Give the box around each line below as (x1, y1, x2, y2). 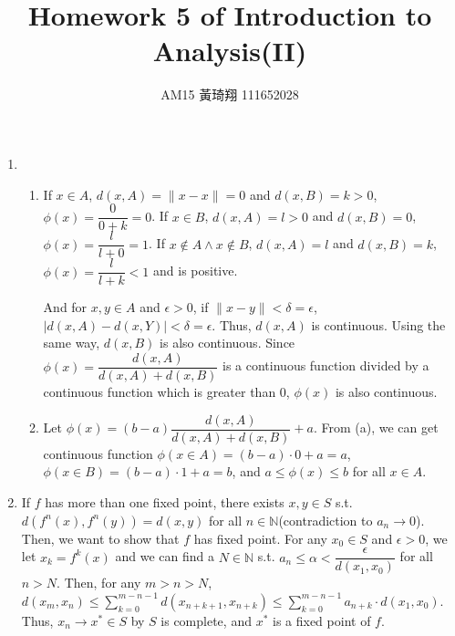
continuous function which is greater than (43, 382, 276, 401)
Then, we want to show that (21, 528, 180, 547)
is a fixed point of (272, 610, 371, 630)
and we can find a (115, 547, 214, 566)
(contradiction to (278, 510, 373, 529)
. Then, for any (57, 573, 141, 592)
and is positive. (153, 261, 238, 280)
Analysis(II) (152, 32, 307, 69)
